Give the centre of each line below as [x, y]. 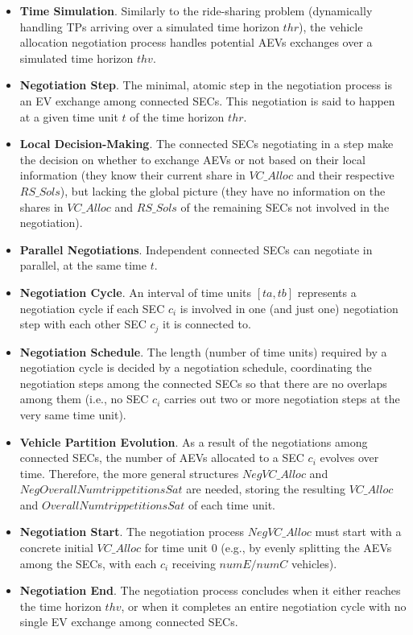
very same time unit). [73, 414]
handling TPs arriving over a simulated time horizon [149, 26]
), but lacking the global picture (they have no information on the [223, 190]
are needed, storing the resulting [266, 489]
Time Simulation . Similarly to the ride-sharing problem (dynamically [196, 10]
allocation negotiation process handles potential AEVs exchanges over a [196, 42]
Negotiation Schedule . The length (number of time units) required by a [203, 351]
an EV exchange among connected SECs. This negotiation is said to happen [207, 100]
